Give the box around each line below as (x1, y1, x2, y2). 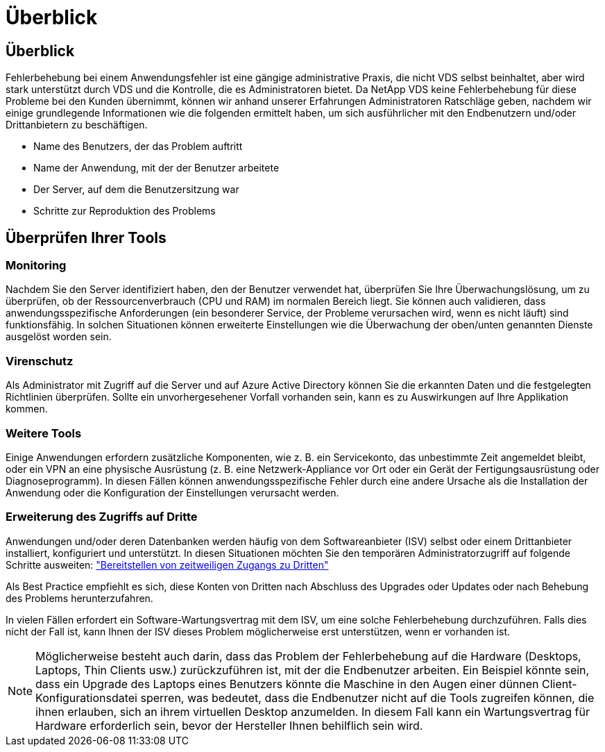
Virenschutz (6, 353, 74, 368)
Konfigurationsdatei (35, 690, 137, 705)
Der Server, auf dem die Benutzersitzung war (33, 183, 239, 196)
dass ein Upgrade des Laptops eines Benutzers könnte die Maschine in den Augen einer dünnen (35, 676, 539, 691)
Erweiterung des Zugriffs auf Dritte (6, 510, 198, 524)
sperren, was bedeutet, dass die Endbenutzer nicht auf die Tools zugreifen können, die (140, 690, 595, 705)
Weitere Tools (6, 426, 82, 440)
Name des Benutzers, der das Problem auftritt (33, 140, 243, 153)
